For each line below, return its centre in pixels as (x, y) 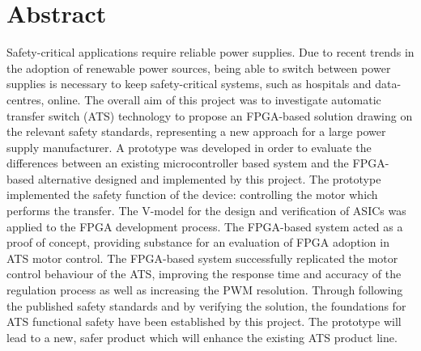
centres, (26, 99)
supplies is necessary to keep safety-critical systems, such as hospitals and (189, 84)
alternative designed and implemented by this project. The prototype (209, 178)
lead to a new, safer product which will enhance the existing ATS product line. (202, 337)
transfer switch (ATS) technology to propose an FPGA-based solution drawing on (210, 115)
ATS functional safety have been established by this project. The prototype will (204, 321)
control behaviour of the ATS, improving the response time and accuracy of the (204, 274)
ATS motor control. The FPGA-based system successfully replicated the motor (202, 258)
